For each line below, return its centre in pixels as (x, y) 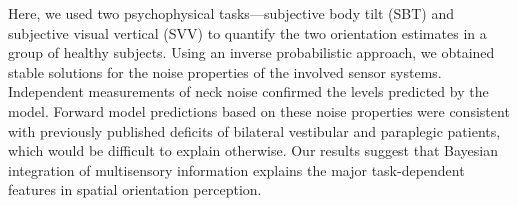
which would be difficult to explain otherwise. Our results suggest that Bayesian (253, 150)
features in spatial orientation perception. (135, 189)
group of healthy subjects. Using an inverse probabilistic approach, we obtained (251, 52)
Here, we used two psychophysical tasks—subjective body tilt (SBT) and (231, 13)
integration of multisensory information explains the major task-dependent (236, 169)
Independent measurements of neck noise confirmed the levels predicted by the (248, 91)
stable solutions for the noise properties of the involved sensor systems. (225, 71)
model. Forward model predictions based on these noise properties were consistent (259, 110)
